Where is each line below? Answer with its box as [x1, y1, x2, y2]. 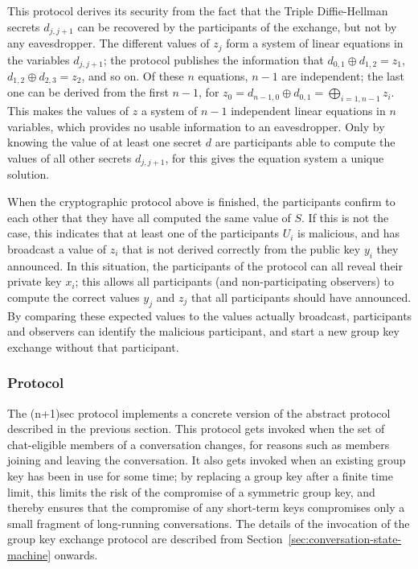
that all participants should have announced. [191, 288, 412, 305]
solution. [7, 166, 50, 183]
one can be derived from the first [7, 84, 169, 101]
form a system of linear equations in [226, 35, 404, 52]
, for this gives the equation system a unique [165, 149, 384, 166]
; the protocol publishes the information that [103, 51, 324, 68]
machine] [7, 546, 51, 563]
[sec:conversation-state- [288, 530, 402, 547]
